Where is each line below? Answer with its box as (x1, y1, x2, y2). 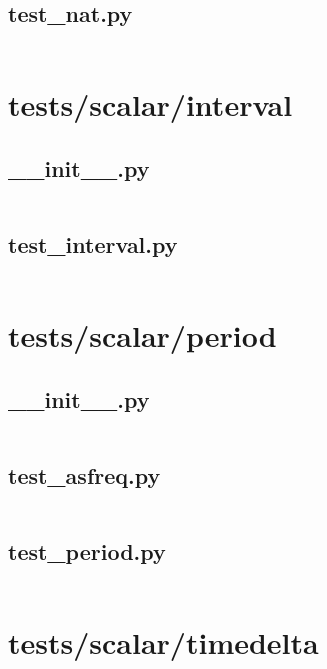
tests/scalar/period (8, 315, 277, 356)
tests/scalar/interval (8, 84, 293, 125)
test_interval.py (8, 229, 178, 260)
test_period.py (8, 536, 166, 567)
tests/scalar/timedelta (8, 622, 319, 663)
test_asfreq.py (8, 459, 161, 490)
